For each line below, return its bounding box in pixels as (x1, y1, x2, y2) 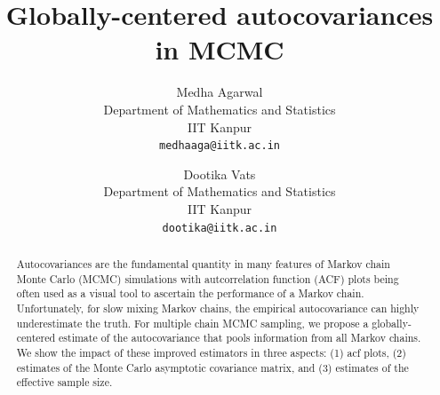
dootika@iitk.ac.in (162, 221, 277, 234)
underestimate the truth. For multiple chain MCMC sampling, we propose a (16, 315, 369, 330)
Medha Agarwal (176, 83, 263, 101)
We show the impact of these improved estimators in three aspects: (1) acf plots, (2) (16, 344, 406, 359)
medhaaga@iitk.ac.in (158, 139, 281, 153)
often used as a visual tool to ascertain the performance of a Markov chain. (16, 286, 364, 301)
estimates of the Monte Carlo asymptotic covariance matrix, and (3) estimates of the (16, 359, 409, 375)
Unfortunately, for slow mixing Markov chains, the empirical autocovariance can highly (16, 300, 420, 315)
